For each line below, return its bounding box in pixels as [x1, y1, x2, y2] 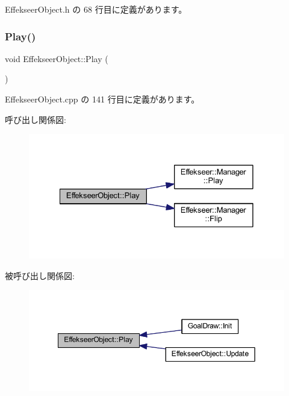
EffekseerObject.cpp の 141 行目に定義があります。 [5, 93, 200, 105]
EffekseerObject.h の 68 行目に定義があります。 [5, 3, 187, 15]
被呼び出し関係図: [5, 269, 75, 281]
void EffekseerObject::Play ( [5, 52, 108, 64]
